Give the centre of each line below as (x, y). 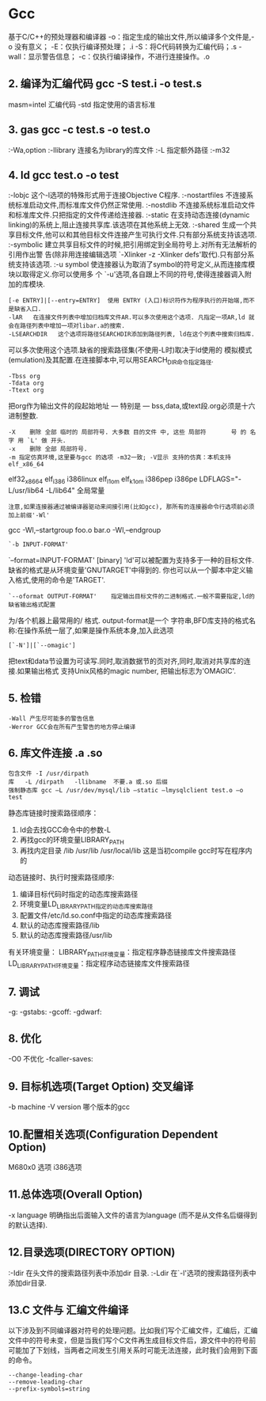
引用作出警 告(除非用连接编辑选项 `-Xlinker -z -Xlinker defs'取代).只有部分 (128, 255)
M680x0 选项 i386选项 (45, 1167)
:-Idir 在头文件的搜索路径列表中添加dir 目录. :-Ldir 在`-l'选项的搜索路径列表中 (132, 1273)
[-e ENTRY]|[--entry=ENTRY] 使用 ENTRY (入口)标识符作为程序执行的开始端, (126, 301)
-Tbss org (25, 377)
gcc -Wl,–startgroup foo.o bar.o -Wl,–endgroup (85, 530)
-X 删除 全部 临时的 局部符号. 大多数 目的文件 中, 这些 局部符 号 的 (127, 432)
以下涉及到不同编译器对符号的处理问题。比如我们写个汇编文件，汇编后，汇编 (133, 1331)
